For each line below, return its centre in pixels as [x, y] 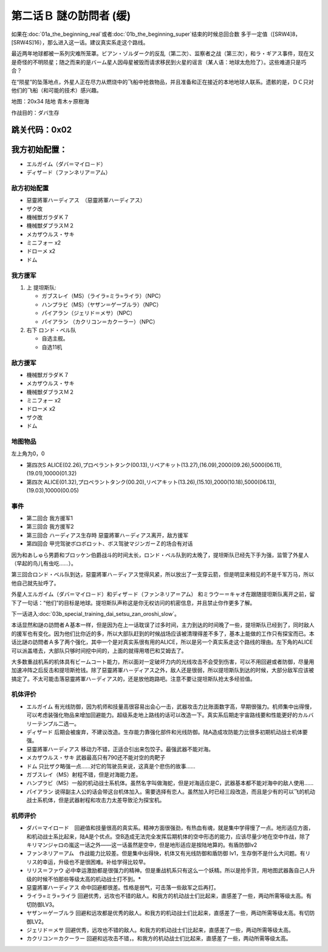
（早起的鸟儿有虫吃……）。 [44, 564]
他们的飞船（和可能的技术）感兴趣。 [56, 90]
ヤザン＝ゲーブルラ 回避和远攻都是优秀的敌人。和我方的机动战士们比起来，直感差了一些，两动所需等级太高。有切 [168, 913]
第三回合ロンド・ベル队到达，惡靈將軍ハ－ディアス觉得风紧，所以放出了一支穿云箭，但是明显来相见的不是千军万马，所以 [163, 574]
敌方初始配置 [30, 188]
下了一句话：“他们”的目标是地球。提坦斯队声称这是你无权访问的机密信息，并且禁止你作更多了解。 [133, 602]
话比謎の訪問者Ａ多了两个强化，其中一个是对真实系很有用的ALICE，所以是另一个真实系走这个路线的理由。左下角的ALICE [162, 642]
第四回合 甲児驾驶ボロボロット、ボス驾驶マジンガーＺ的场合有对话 [110, 543]
